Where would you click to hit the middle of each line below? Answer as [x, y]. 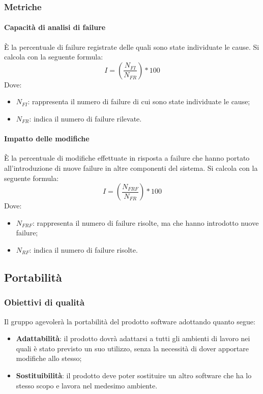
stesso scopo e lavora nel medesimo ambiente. [87, 385]
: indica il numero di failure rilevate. [85, 119]
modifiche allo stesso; [49, 358]
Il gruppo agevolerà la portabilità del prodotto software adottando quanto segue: [130, 321]
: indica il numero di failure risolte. [83, 249]
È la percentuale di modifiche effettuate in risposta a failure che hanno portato [127, 158]
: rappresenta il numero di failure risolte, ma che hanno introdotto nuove [145, 222]
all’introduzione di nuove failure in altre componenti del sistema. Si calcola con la [131, 168]
